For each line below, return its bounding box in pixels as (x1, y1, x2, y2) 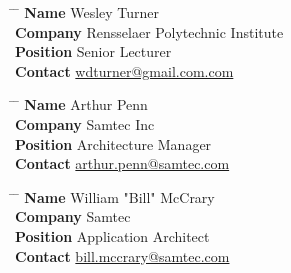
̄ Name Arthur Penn (15, 94, 148, 115)
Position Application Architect (15, 225, 210, 246)
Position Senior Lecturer (15, 41, 172, 62)
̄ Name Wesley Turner (15, 2, 160, 22)
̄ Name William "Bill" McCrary (15, 186, 215, 207)
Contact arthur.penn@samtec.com (15, 153, 230, 174)
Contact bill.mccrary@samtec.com (15, 245, 230, 266)
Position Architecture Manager (15, 133, 212, 154)
